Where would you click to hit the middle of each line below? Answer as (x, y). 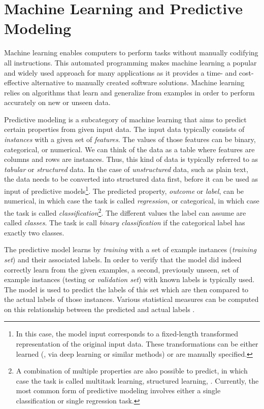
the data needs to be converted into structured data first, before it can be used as (131, 179)
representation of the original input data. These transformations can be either (137, 344)
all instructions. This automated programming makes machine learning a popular (130, 62)
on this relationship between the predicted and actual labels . (100, 309)
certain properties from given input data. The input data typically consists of (124, 129)
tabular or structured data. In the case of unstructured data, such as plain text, (126, 169)
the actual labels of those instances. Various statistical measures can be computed (131, 299)
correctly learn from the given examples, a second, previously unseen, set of (121, 269)
